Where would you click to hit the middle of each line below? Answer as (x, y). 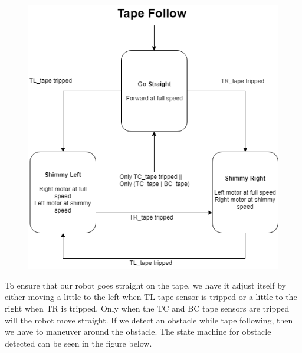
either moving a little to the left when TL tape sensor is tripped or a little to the (151, 297)
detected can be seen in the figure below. (78, 343)
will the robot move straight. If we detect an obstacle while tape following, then (149, 320)
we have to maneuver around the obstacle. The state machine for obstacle (138, 331)
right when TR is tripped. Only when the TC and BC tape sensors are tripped (147, 308)
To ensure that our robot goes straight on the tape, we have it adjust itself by (145, 285)
